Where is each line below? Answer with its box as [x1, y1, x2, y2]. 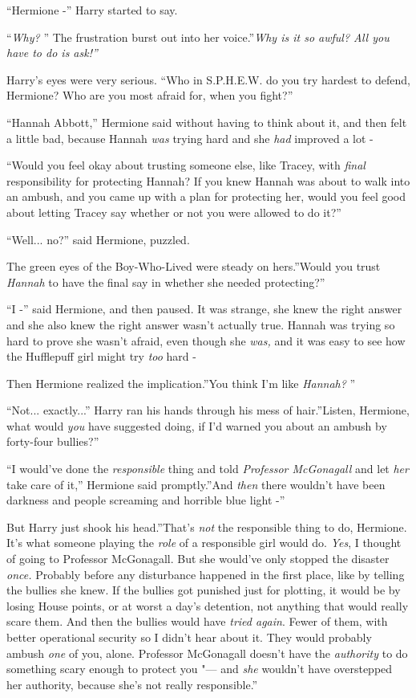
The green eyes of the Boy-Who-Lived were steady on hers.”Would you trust [6, 258, 381, 275]
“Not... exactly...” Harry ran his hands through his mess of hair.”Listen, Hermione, [6, 402, 410, 418]
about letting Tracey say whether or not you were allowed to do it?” [6, 203, 341, 220]
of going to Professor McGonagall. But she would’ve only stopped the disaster [6, 550, 390, 567]
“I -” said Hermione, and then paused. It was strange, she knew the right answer [6, 300, 402, 317]
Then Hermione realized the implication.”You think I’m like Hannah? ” [6, 374, 356, 391]
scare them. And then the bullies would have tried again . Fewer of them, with [6, 613, 388, 630]
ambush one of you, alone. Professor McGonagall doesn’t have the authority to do [6, 644, 408, 661]
